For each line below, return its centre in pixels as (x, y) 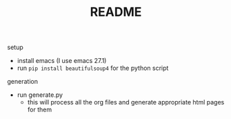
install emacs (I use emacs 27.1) (62, 61)
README (116, 12)
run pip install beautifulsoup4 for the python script (93, 68)
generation (22, 82)
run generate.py (40, 95)
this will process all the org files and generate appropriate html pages (126, 102)
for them (40, 110)
